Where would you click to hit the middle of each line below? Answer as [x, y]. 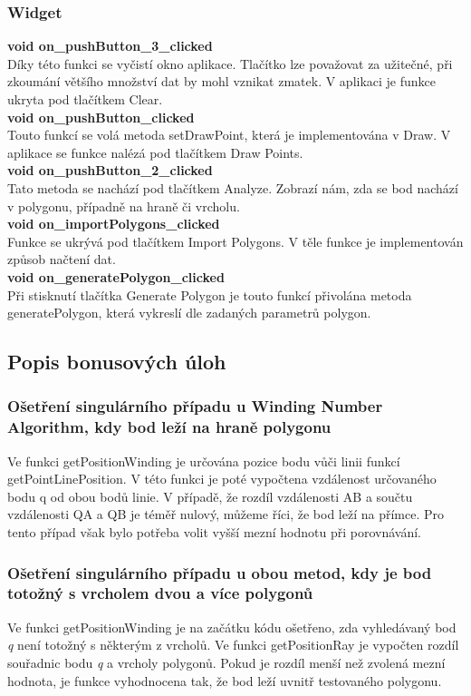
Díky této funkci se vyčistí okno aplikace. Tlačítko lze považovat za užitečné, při [230, 63]
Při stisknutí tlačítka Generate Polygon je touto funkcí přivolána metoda [210, 294]
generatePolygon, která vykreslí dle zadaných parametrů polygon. [189, 313]
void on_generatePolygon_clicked [116, 276]
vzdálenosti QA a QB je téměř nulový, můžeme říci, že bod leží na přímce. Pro [226, 514]
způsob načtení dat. [62, 259]
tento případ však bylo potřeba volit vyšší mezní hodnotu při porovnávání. [215, 532]
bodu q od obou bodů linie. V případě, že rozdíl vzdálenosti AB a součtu [210, 496]
